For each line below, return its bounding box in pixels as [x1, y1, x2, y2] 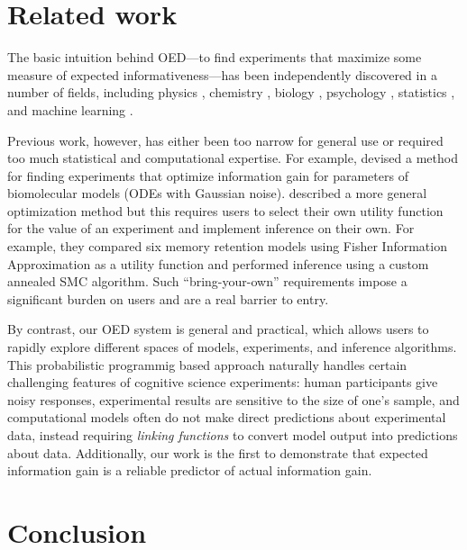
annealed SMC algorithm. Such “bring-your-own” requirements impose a [7, 272, 407, 291]
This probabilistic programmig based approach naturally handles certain [7, 355, 407, 374]
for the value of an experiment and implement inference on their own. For [7, 219, 415, 238]
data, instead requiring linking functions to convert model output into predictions [7, 426, 458, 444]
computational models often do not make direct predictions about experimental [7, 408, 446, 427]
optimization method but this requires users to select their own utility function [7, 201, 444, 220]
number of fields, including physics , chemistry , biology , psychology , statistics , [7, 83, 455, 102]
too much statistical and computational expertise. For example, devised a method [7, 149, 458, 167]
